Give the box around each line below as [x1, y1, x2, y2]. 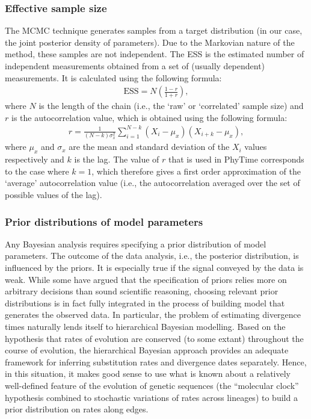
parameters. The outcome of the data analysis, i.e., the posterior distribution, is [5, 249, 299, 262]
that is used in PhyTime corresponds [168, 153, 304, 166]
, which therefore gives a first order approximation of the [91, 164, 301, 177]
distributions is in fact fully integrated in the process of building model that [5, 296, 285, 309]
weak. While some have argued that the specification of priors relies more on [5, 273, 287, 285]
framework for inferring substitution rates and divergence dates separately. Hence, [5, 355, 307, 368]
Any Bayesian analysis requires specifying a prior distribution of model [5, 237, 266, 250]
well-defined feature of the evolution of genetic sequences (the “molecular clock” [5, 379, 299, 391]
